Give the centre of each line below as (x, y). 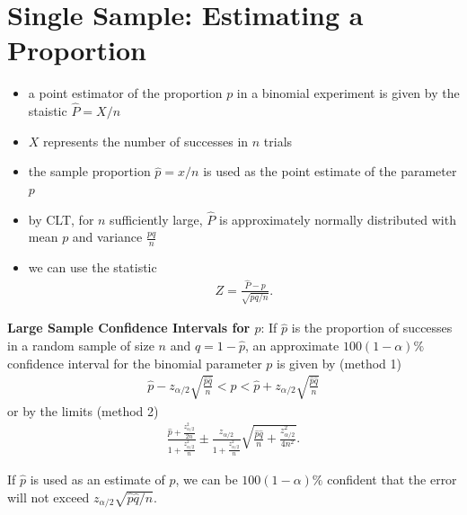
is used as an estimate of (97, 479)
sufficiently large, (156, 219)
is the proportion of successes (372, 328)
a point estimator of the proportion (125, 93)
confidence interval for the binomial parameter (135, 363)
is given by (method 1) (339, 363)
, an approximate (292, 345)
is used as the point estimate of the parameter (330, 171)
